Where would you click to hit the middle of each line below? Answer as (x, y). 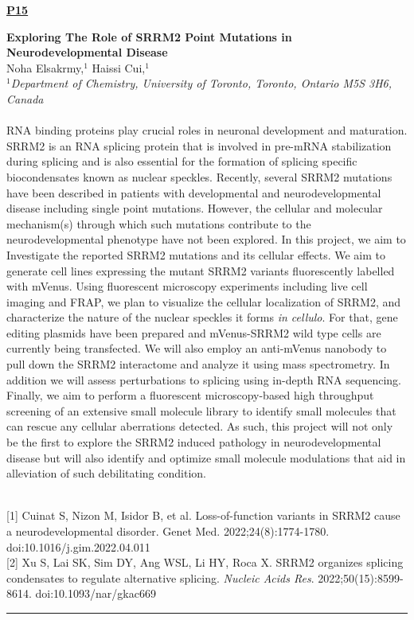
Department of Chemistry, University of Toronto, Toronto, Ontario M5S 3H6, (201, 83)
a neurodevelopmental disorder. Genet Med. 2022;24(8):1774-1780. (168, 531)
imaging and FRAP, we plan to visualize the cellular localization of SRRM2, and (204, 301)
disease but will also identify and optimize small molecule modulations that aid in (206, 457)
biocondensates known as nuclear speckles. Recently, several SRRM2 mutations (199, 176)
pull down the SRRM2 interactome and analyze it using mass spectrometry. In (198, 364)
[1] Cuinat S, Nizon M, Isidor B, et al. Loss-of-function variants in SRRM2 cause (203, 515)
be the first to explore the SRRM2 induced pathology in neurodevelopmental (194, 442)
